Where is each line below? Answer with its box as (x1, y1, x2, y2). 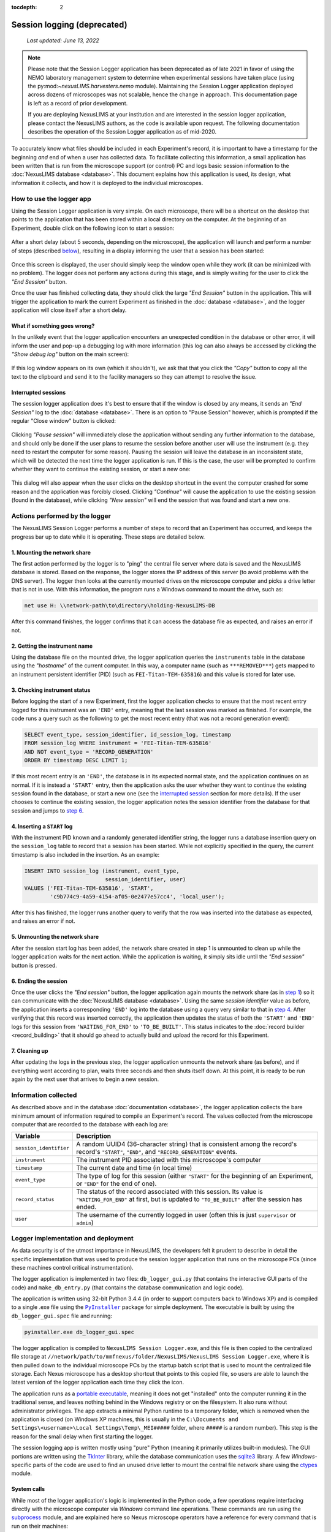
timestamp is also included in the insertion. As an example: (11, 851, 160, 858)
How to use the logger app (11, 194, 91, 203)
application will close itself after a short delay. (11, 306, 127, 314)
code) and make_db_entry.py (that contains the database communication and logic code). (11, 1284, 244, 1291)
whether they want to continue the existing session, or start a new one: (11, 466, 191, 472)
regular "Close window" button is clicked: (11, 417, 116, 425)
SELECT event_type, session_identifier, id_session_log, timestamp (24, 731, 232, 738)
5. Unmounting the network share (11, 933, 99, 941)
